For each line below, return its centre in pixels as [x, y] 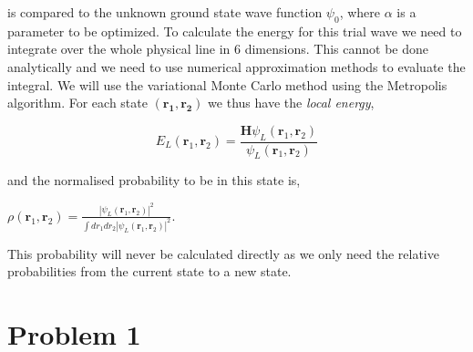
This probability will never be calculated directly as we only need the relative [223, 253]
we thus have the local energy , [291, 103]
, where [360, 12]
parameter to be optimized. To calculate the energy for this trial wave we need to [235, 31]
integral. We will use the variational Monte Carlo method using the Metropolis [227, 84]
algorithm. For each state [77, 103]
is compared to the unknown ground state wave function [165, 12]
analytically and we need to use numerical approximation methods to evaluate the [236, 66]
